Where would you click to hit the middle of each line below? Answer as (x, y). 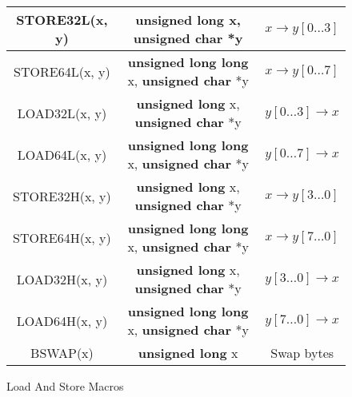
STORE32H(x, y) (62, 196)
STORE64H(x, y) (62, 237)
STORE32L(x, (62, 20)
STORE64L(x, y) (62, 71)
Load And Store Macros (65, 386)
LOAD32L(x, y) (62, 113)
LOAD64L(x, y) (62, 154)
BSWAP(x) (62, 353)
